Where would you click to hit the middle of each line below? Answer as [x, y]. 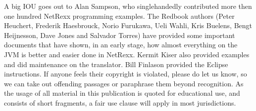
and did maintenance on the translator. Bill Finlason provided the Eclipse [116, 64]
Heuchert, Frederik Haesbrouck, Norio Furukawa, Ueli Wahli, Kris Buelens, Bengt [128, 25]
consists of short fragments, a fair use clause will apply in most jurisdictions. [120, 102]
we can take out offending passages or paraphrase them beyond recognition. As [124, 83]
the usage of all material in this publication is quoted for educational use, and [122, 93]
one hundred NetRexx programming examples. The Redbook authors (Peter [119, 16]
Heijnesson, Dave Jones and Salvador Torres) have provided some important [120, 35]
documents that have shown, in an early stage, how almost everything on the [121, 45]
